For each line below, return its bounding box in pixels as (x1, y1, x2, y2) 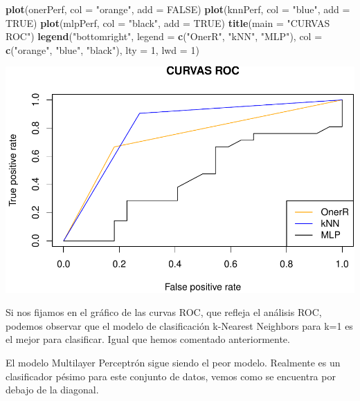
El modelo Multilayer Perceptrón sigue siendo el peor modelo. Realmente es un (6, 355, 341, 369)
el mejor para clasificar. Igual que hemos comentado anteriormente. (6, 332, 290, 346)
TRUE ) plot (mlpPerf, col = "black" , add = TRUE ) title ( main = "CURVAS (6, 15, 330, 30)
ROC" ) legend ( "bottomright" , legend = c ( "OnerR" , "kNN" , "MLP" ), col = (6, 29, 323, 44)
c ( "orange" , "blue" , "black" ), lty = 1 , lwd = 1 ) (6, 42, 199, 57)
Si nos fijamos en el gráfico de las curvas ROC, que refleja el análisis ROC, (6, 305, 322, 319)
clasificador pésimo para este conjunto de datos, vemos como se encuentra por (6, 369, 336, 383)
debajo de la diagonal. (6, 382, 99, 397)
